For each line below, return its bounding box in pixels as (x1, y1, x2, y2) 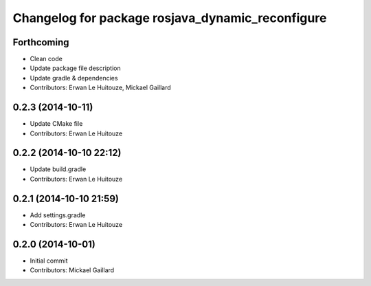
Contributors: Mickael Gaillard (30, 266, 115, 274)
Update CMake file (30, 120, 83, 128)
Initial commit (30, 256, 68, 265)
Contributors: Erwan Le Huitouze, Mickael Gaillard (30, 83, 171, 92)
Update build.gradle (30, 165, 87, 173)
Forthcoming (12, 36, 69, 48)
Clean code (30, 55, 63, 63)
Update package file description (30, 64, 121, 72)
